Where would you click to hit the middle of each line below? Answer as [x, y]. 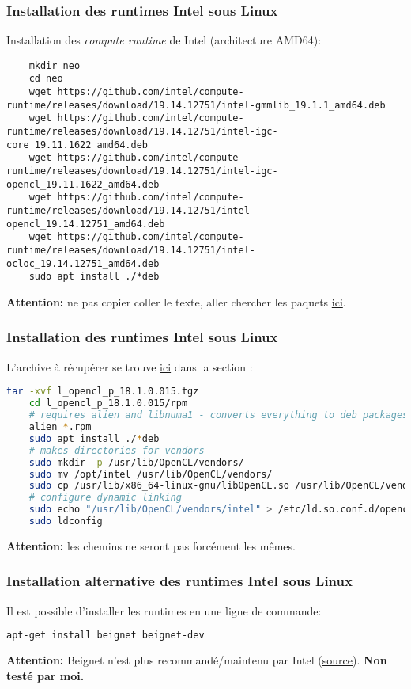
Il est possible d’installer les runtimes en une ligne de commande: [164, 610]
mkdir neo [55, 65]
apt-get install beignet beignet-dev [106, 636]
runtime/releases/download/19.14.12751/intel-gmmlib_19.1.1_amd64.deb [196, 105]
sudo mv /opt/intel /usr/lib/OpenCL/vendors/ [151, 474]
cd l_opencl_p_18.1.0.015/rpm [108, 404]
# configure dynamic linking [105, 498]
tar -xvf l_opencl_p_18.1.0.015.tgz [103, 392]
